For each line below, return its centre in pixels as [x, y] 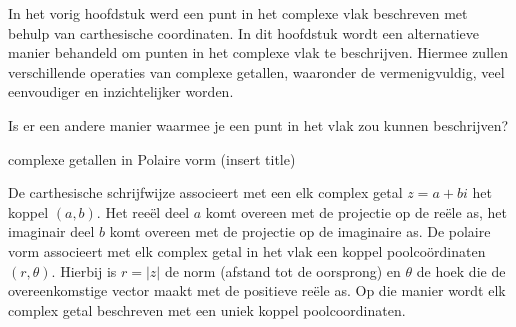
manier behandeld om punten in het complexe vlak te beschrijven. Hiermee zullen [258, 52]
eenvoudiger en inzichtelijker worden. [121, 91]
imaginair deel [51, 231]
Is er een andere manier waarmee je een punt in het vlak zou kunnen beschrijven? [258, 124]
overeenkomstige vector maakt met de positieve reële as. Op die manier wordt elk [257, 290]
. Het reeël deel [143, 211]
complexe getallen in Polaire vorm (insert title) [152, 158]
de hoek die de [461, 270]
